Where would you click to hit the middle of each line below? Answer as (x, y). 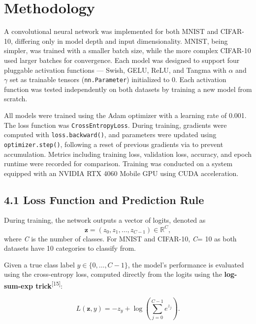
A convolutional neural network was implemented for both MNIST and (111, 31)
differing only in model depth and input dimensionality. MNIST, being (121, 41)
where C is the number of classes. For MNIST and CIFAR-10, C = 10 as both (120, 238)
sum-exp (18, 285)
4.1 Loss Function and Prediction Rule (104, 199)
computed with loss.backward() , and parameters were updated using (110, 134)
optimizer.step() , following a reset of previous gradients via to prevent (114, 144)
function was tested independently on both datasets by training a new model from (128, 89)
